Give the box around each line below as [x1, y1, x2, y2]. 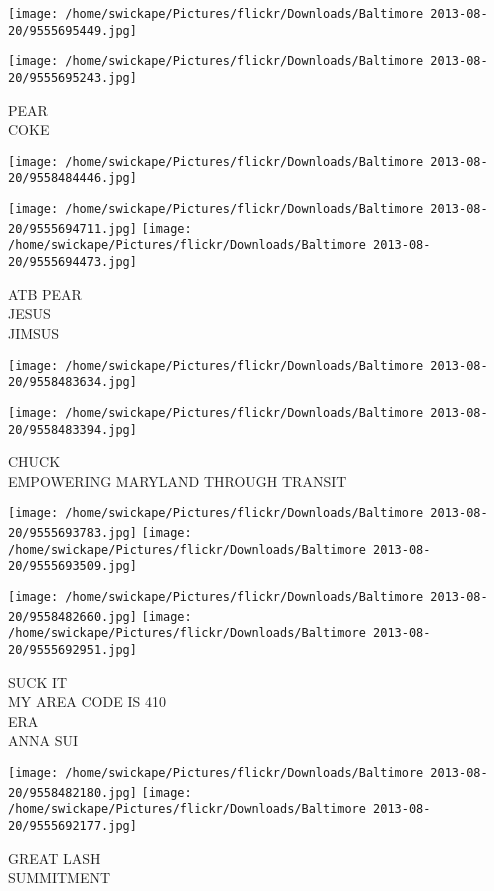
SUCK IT [8, 671, 68, 692]
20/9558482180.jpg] [8, 785, 137, 800]
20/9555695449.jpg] [8, 23, 137, 38]
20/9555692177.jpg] [8, 818, 137, 833]
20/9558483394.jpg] [8, 422, 137, 437]
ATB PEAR [8, 283, 82, 304]
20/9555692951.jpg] [8, 642, 137, 657]
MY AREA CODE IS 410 [8, 691, 166, 712]
